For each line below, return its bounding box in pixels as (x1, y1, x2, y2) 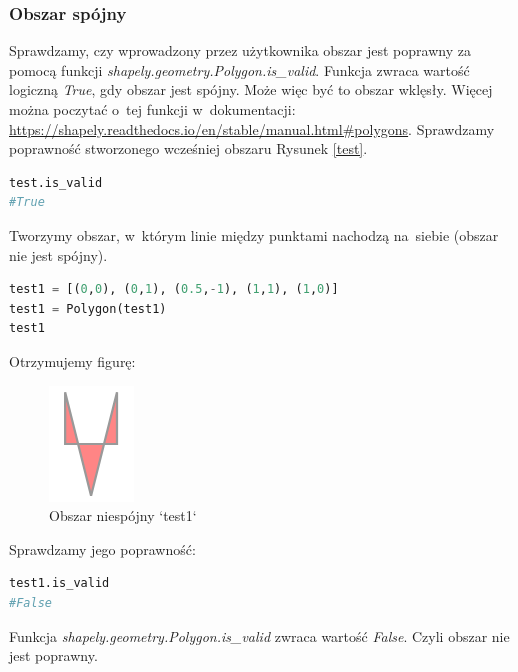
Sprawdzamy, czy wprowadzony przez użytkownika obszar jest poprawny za (9, 40, 471, 61)
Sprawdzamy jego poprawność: (9, 538, 196, 559)
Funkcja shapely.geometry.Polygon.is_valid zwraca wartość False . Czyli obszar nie (9, 625, 510, 646)
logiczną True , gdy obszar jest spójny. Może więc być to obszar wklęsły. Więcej (9, 79, 493, 100)
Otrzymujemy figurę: (9, 350, 136, 371)
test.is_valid (9, 175, 103, 190)
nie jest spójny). (9, 244, 108, 265)
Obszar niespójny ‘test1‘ (49, 505, 197, 526)
